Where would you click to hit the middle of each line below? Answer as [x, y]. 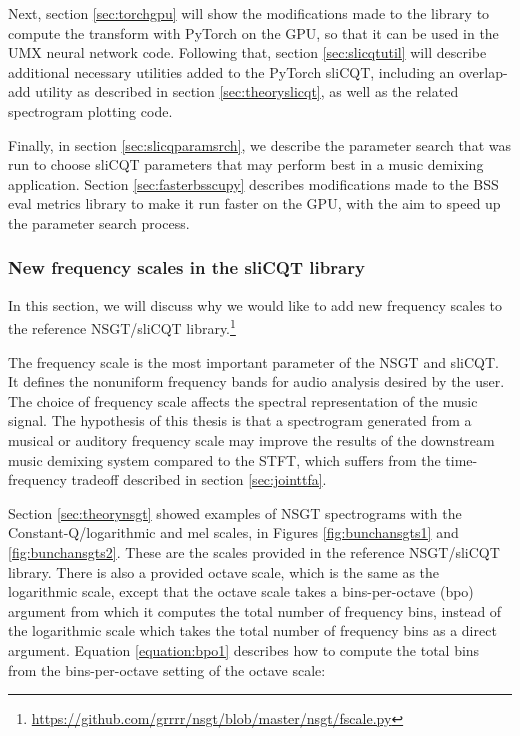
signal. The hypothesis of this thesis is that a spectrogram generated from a [240, 420]
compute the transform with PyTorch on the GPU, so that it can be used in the [253, 32]
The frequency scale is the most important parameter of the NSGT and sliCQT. [253, 361]
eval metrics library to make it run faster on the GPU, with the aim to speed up [254, 203]
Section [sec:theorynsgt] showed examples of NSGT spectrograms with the [235, 512]
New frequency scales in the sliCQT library [186, 267]
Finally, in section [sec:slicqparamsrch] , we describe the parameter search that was [259, 144]
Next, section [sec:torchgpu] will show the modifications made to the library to [249, 13]
